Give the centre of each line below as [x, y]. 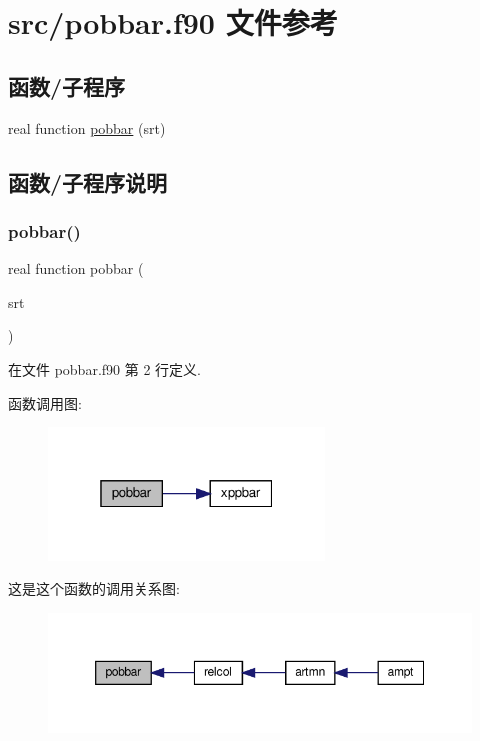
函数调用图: [45, 402]
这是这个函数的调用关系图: [94, 588]
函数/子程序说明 [88, 181]
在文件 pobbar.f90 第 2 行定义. [104, 368]
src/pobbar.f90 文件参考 [173, 22]
